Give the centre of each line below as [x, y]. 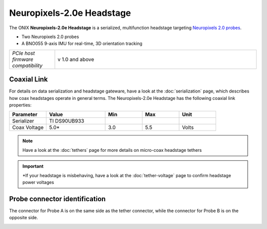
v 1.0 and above [76, 59]
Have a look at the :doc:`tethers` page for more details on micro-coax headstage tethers [112, 150]
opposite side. [23, 218]
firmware [23, 59]
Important [33, 166]
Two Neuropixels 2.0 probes [50, 37]
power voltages [38, 182]
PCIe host [23, 53]
